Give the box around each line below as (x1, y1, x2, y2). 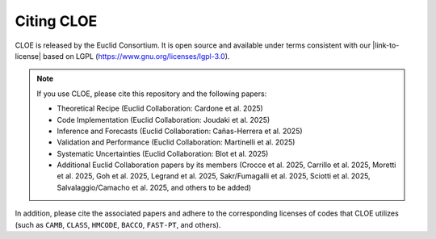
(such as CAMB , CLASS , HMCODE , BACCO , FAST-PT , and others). (15, 220, 221, 229)
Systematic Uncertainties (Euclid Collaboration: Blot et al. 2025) (57, 149, 269, 158)
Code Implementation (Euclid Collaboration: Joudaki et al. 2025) (57, 115, 270, 124)
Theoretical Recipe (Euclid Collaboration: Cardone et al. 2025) (57, 103, 264, 113)
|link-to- (372, 40, 400, 50)
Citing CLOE (15, 12, 98, 30)
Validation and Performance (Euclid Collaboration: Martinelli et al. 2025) (57, 137, 296, 147)
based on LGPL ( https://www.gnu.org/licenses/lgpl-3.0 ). (43, 51, 230, 61)
